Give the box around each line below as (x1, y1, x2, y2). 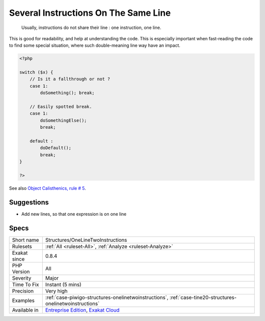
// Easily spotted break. (29, 104, 92, 110)
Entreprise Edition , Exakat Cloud (45, 306, 120, 313)
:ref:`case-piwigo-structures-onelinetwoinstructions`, (45, 294, 169, 301)
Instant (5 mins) (45, 281, 82, 288)
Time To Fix (12, 281, 39, 288)
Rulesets (12, 243, 32, 250)
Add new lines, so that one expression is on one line (21, 211, 127, 217)
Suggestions (9, 198, 49, 206)
